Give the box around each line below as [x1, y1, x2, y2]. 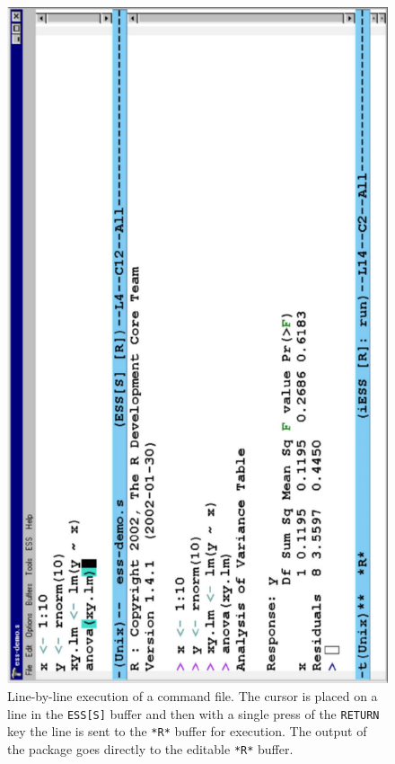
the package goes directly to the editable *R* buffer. [7, 739, 294, 758]
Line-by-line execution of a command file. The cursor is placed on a [7, 687, 378, 706]
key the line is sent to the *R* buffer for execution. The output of [7, 722, 367, 741]
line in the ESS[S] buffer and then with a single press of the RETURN [7, 704, 380, 723]
